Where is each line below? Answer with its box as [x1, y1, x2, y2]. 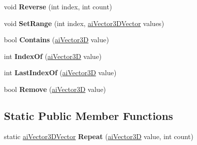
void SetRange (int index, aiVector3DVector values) [4, 18, 164, 28]
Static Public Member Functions [4, 108, 173, 123]
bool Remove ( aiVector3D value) [4, 84, 106, 94]
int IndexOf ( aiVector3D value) [4, 51, 102, 61]
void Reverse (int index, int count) [4, 1, 112, 11]
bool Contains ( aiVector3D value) [4, 34, 109, 45]
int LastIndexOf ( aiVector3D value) [4, 67, 117, 78]
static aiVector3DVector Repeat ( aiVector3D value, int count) [4, 131, 194, 141]
